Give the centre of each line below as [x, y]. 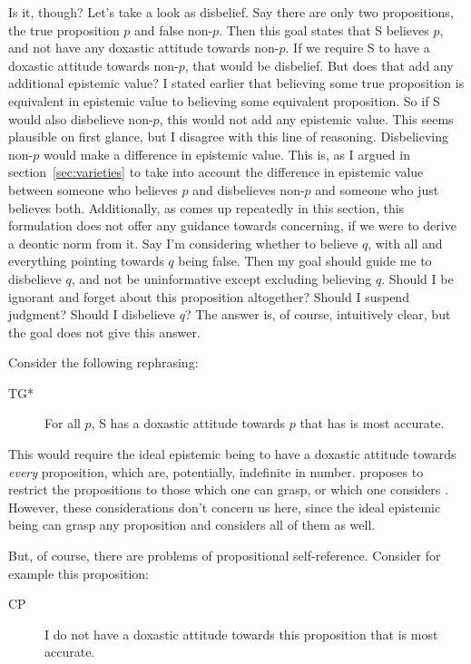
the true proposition [64, 29]
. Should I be [417, 278]
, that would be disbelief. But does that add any [319, 65]
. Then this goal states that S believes [324, 29]
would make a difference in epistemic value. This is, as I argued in [226, 154]
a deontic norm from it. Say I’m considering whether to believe [183, 243]
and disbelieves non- [249, 189]
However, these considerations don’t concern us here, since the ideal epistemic [225, 507]
